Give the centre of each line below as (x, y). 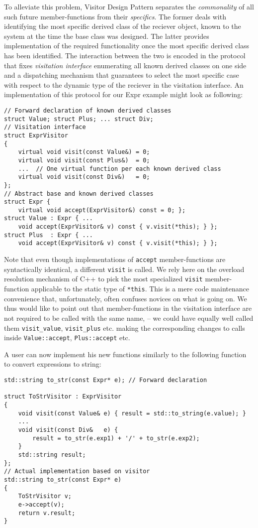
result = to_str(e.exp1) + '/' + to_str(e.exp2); (116, 438)
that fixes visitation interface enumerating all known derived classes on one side (125, 65)
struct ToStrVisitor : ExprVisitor (63, 397)
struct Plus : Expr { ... (48, 235)
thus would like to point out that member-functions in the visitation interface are (128, 308)
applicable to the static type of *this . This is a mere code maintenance (140, 289)
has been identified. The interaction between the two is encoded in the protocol (125, 55)
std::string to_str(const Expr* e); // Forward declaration (106, 380)
